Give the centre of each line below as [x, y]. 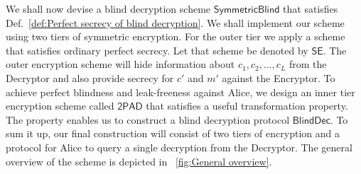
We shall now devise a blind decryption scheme [108, 8]
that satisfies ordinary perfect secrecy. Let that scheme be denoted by [157, 50]
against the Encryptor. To [279, 77]
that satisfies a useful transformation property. [247, 106]
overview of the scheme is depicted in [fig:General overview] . [139, 161]
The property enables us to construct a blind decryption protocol [148, 119]
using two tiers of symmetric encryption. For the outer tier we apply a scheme [176, 36]
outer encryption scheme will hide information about [120, 64]
